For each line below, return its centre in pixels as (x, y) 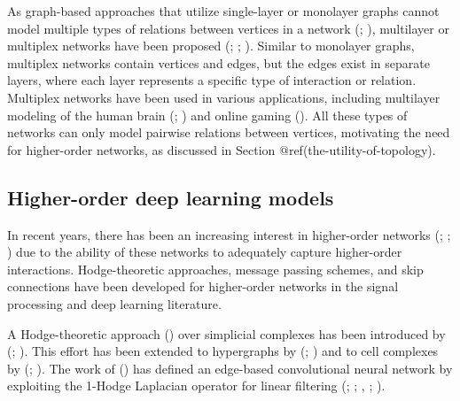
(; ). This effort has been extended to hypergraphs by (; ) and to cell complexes (223, 351)
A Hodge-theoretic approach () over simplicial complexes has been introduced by (226, 333)
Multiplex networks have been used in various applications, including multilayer (224, 97)
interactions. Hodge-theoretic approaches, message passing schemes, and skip (215, 269)
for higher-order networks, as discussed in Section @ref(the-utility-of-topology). (222, 149)
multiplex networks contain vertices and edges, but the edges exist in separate (218, 62)
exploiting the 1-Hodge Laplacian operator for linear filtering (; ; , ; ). (196, 386)
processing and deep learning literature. (114, 303)
